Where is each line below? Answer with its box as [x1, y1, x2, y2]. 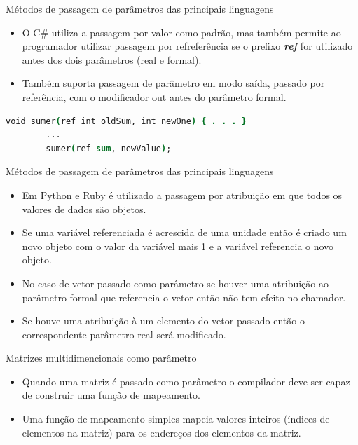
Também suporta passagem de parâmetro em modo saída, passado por [22, 76, 325, 90]
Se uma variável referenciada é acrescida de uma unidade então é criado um [22, 225, 347, 240]
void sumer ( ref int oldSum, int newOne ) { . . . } [6, 116, 247, 126]
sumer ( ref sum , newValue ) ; [46, 143, 172, 153]
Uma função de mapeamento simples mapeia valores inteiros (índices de [22, 411, 330, 426]
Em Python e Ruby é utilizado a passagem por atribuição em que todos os [22, 187, 343, 202]
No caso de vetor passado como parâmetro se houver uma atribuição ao [22, 275, 329, 290]
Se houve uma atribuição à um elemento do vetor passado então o [22, 313, 305, 328]
